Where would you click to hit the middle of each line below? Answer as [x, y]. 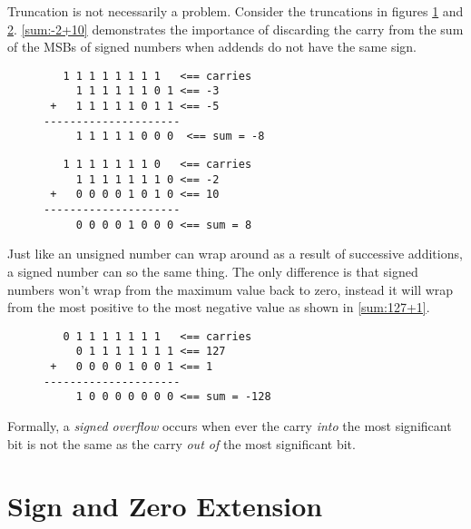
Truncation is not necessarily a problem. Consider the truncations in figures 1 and [235, 11]
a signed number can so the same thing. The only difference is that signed [213, 271]
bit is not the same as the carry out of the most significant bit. [182, 443]
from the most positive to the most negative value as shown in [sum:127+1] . [219, 307]
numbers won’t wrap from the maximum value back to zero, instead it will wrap [231, 289]
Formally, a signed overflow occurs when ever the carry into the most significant [230, 426]
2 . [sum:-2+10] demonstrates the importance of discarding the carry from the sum [235, 29]
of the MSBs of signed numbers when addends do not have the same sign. [212, 47]
